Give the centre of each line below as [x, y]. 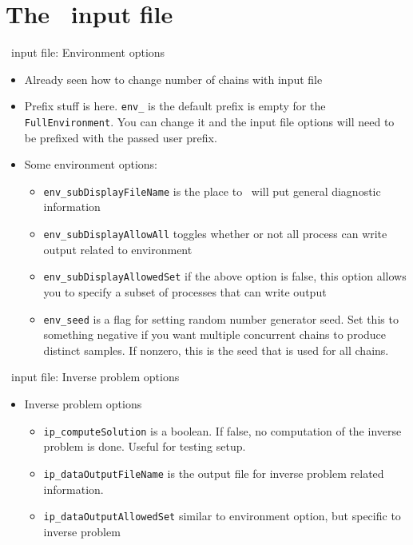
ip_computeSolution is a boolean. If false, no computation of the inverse [222, 430]
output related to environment [118, 249]
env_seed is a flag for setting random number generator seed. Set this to [221, 318]
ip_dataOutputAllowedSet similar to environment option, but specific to [222, 516]
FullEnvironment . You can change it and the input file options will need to [209, 121]
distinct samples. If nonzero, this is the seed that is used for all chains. [216, 350]
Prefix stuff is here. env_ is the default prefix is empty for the [175, 106]
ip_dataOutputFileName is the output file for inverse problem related [214, 473]
